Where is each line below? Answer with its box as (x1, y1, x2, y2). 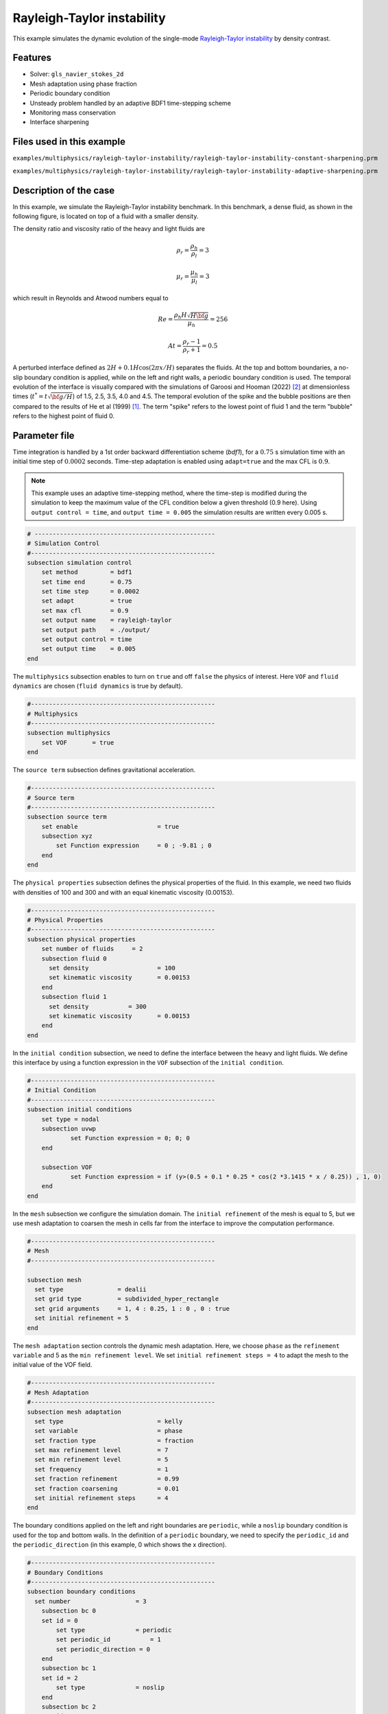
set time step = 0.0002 (41, 588, 140, 596)
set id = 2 (41, 1674, 78, 1682)
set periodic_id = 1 (56, 1636, 161, 1643)
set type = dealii (34, 1285, 147, 1294)
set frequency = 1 (34, 1465, 169, 1473)
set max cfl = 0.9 (41, 607, 129, 614)
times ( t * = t (12, 391, 48, 400)
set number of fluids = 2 (41, 945, 143, 953)
